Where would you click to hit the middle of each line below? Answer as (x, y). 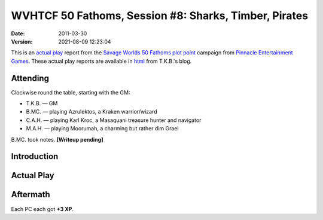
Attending (30, 78)
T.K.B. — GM (42, 103)
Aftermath (31, 195)
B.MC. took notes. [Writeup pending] (57, 139)
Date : (18, 33)
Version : (22, 41)
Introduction (35, 156)
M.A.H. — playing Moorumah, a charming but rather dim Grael (102, 129)
